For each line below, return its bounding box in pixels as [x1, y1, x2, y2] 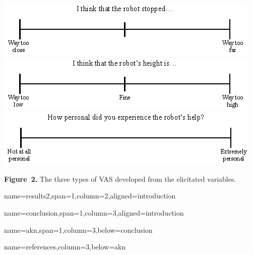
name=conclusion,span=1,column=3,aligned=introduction [4, 207, 184, 218]
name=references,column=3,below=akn [4, 241, 126, 252]
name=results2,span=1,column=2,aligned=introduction [4, 190, 176, 201]
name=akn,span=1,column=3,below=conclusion [4, 224, 153, 235]
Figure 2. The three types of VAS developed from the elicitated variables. [4, 173, 236, 184]
